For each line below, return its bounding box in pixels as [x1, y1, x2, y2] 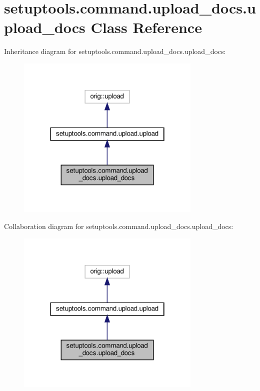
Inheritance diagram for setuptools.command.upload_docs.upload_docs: [4, 46, 226, 56]
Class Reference [90, 17, 202, 37]
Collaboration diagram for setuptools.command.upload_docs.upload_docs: [4, 221, 233, 231]
